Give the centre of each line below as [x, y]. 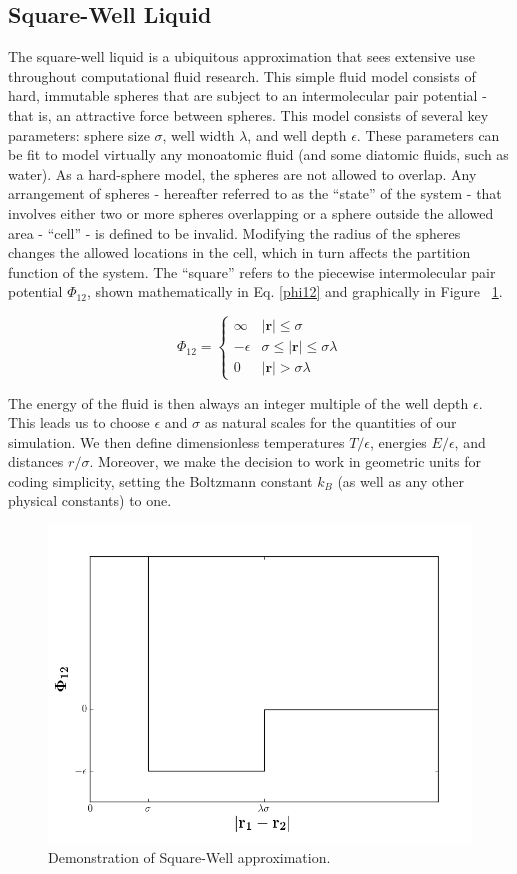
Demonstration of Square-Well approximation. [189, 856]
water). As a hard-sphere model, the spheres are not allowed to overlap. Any [242, 173]
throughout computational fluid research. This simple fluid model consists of [242, 75]
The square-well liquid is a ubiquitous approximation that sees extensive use [241, 56]
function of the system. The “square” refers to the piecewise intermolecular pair [252, 271]
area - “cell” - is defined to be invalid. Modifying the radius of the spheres [234, 232]
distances [36, 461]
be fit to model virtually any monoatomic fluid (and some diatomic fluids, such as [258, 154]
